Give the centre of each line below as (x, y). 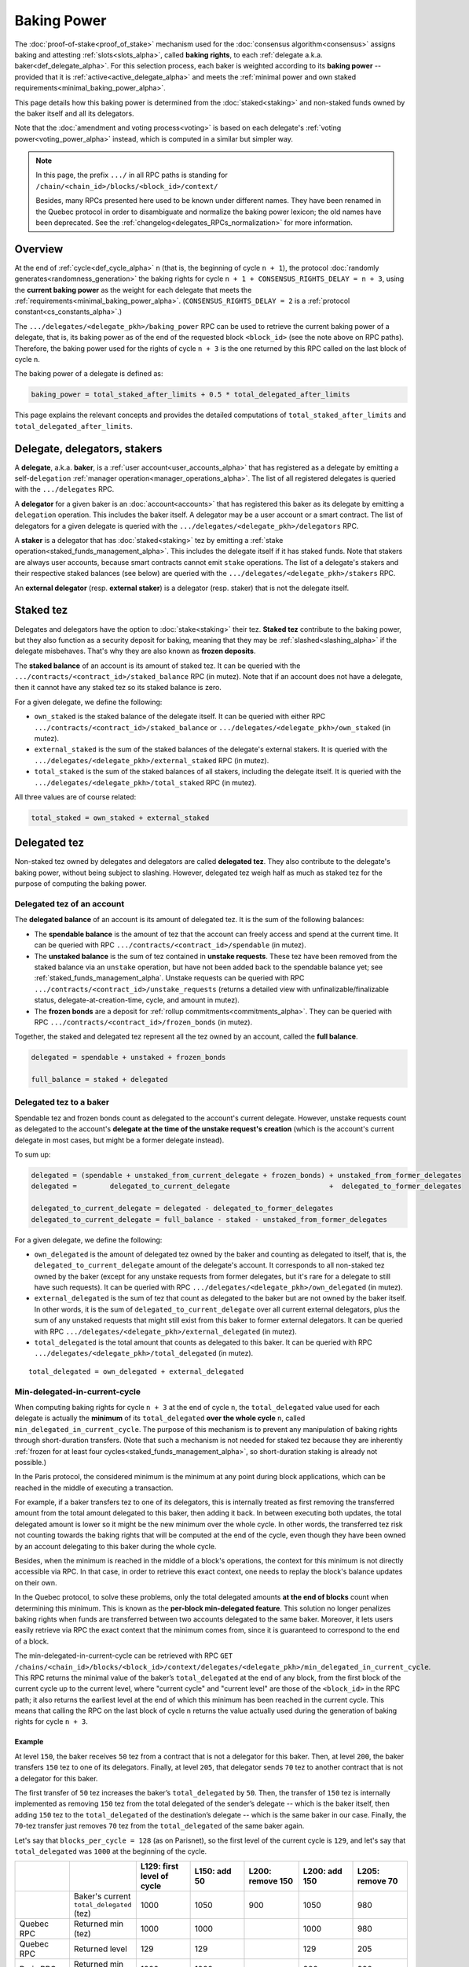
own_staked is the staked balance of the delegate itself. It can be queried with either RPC (180, 717)
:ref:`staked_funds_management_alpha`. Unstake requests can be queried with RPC (169, 978)
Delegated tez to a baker (62, 1102)
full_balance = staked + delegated (99, 1079)
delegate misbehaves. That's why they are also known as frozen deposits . (135, 651)
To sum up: (33, 1154)
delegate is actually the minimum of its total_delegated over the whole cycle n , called (160, 1418)
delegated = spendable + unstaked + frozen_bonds (128, 1057)
